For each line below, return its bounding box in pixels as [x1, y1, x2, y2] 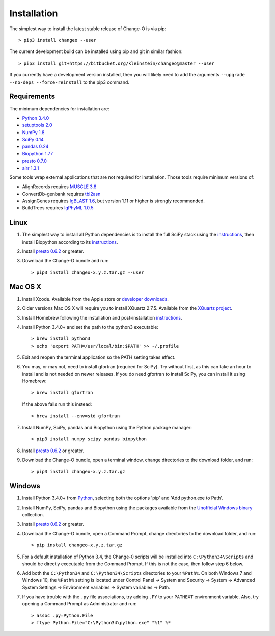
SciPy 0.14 [22, 136, 44, 142]
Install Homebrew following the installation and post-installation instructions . [22, 314, 183, 321]
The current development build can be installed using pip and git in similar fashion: [9, 48, 183, 55]
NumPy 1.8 [22, 129, 45, 135]
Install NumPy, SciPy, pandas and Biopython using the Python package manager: [22, 424, 192, 430]
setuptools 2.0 [22, 122, 52, 128]
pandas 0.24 [22, 143, 49, 150]
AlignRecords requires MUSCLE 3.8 [22, 183, 97, 190]
